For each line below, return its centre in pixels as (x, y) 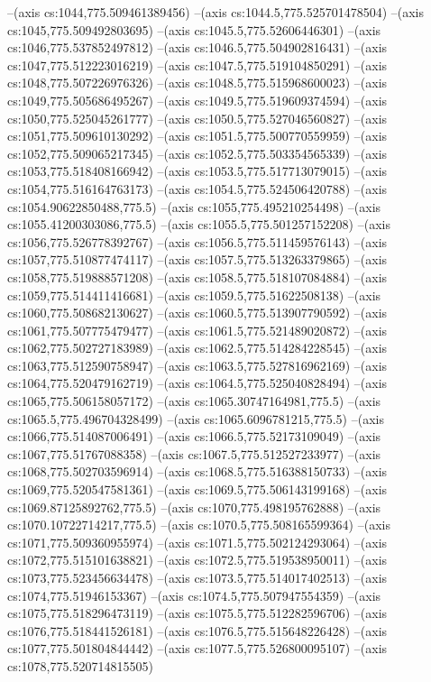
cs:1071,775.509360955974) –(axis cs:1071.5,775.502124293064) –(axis (197, 542)
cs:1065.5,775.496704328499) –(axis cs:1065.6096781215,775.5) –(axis (196, 418)
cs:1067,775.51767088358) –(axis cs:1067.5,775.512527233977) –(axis (194, 453)
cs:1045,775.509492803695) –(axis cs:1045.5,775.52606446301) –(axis (194, 29)
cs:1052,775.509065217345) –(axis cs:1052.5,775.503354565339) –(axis (197, 153)
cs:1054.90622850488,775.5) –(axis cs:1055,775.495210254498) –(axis (194, 206)
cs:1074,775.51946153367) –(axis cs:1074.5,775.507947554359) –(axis (194, 595)
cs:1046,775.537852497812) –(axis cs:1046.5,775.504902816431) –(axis (197, 47)
